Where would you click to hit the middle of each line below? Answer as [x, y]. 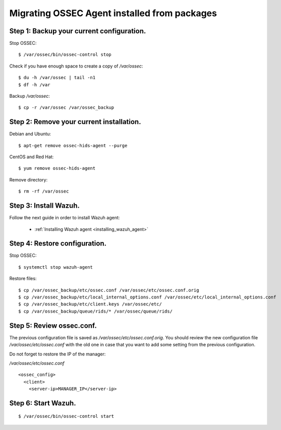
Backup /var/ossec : [30, 96]
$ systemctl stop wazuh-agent [56, 267]
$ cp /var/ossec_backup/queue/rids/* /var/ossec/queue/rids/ [95, 311]
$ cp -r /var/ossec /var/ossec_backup [66, 108]
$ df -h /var [34, 85]
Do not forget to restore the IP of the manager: [58, 354]
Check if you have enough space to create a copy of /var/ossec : [76, 66]
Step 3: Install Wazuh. [45, 206]
